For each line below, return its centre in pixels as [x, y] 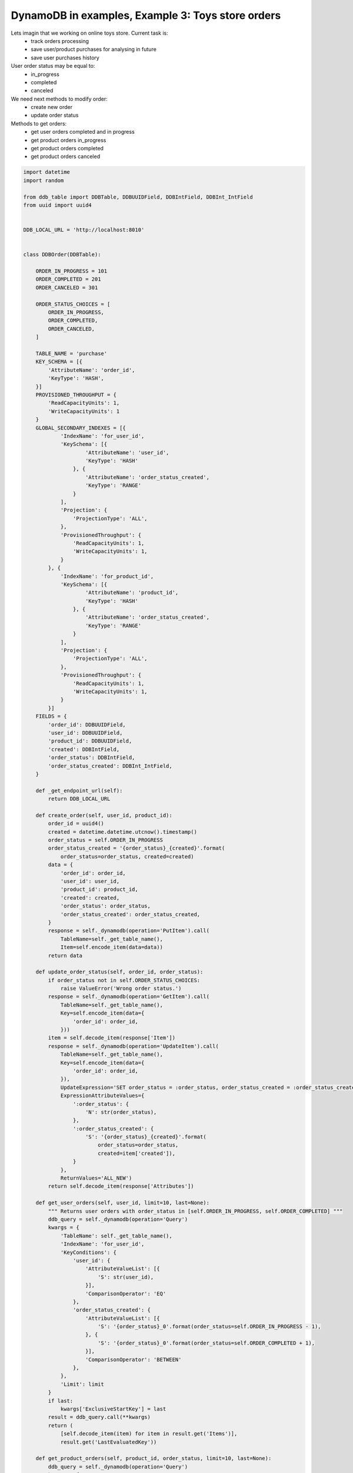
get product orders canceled [65, 157]
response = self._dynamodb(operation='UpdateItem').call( [133, 1046]
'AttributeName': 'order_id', [91, 370]
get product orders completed [67, 148]
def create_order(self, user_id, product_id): [104, 815]
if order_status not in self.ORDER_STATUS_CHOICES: [124, 980]
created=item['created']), [136, 1153]
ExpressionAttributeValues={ [102, 1096]
